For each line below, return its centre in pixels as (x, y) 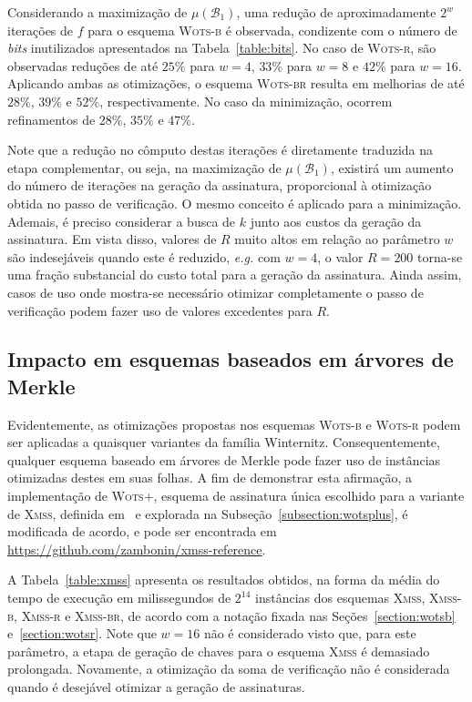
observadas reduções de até (83, 65)
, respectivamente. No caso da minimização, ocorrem (246, 101)
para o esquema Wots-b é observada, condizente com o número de (272, 30)
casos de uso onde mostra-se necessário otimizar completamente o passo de (215, 292)
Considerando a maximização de (97, 12)
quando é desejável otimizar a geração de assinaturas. (156, 687)
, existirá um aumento (392, 167)
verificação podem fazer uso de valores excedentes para (160, 310)
